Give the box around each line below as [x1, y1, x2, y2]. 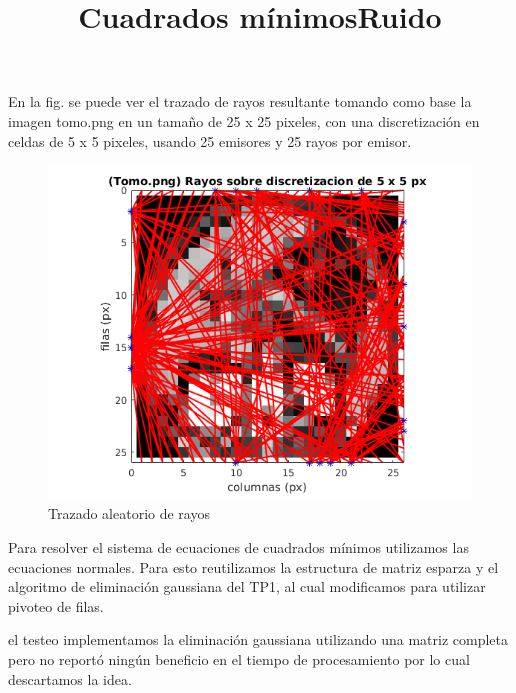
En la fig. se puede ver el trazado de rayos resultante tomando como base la [8, 91, 472, 112]
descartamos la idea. [8, 668, 132, 689]
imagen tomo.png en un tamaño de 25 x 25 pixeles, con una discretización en [8, 110, 480, 131]
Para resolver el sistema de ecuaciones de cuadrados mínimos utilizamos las [8, 537, 469, 558]
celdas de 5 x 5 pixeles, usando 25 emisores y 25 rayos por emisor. [8, 130, 412, 151]
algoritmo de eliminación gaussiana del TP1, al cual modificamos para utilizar [8, 576, 486, 597]
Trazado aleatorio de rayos [48, 503, 210, 524]
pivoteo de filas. [8, 595, 104, 616]
